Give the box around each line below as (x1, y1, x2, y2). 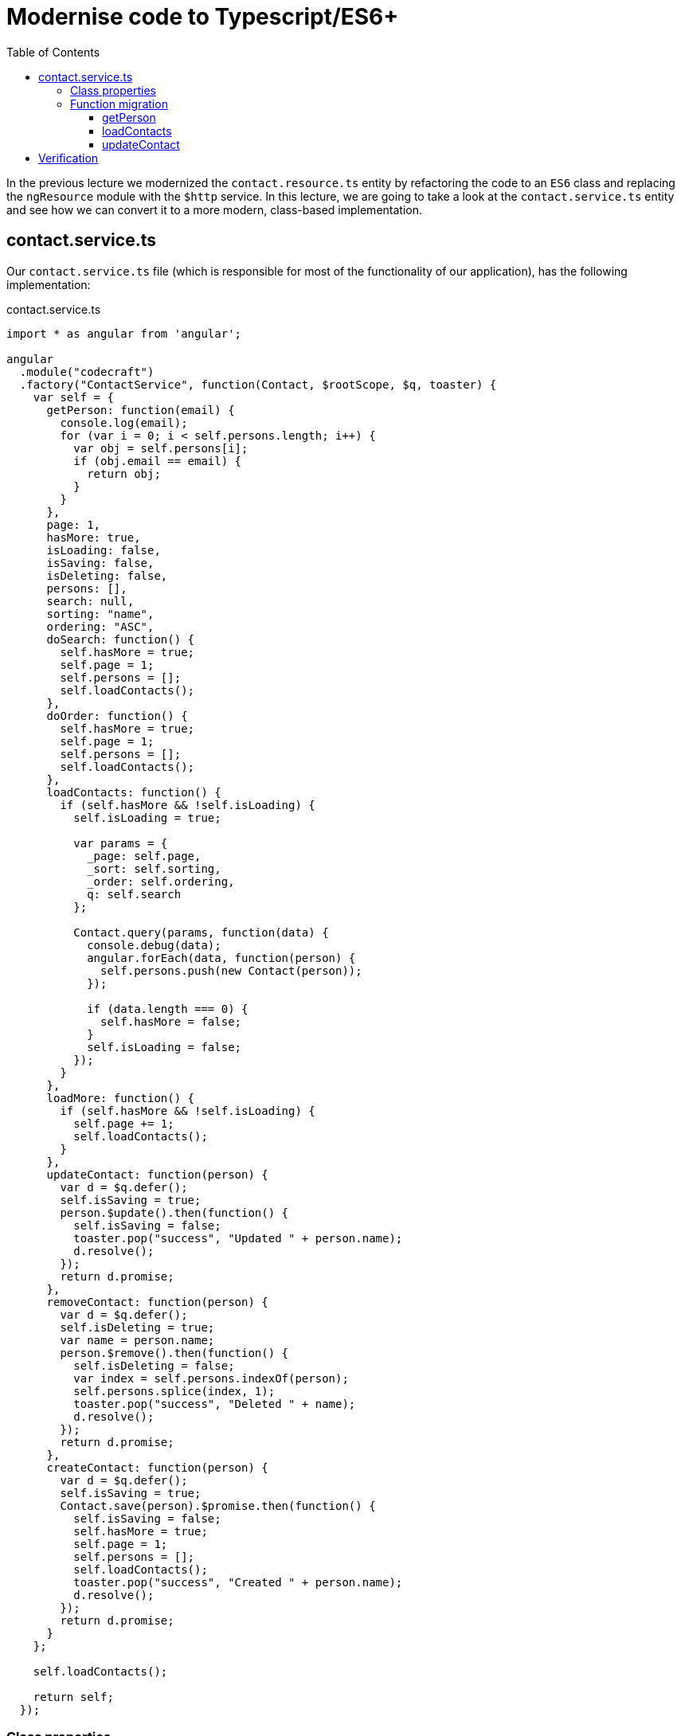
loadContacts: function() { (46, 785, 221, 799)
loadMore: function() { (46, 1091, 195, 1105)
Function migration (70, 96, 168, 111)
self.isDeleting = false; (73, 1359, 235, 1372)
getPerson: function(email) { (46, 403, 235, 416)
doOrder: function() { (46, 709, 188, 722)
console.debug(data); (87, 938, 221, 952)
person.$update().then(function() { (60, 1206, 289, 1219)
